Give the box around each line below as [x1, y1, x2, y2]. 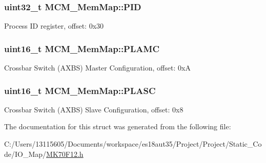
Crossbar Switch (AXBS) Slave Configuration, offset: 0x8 [4, 104, 183, 114]
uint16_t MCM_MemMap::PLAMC [4, 42, 159, 55]
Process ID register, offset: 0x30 [4, 20, 104, 31]
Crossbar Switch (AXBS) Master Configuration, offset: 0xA [4, 62, 191, 73]
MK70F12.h [46, 148, 84, 159]
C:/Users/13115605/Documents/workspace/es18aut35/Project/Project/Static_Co [4, 138, 262, 149]
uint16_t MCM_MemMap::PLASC [4, 84, 156, 97]
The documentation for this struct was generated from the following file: [4, 121, 231, 132]
